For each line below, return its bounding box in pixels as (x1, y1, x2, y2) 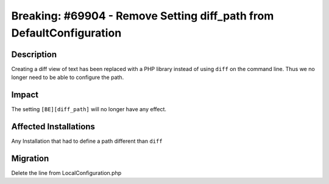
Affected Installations (11, 121, 96, 132)
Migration (11, 153, 49, 163)
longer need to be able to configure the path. (11, 73, 124, 81)
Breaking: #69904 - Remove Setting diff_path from (11, 9, 274, 22)
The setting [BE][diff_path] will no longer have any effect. (11, 106, 167, 113)
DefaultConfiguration (11, 26, 122, 39)
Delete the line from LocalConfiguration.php (11, 169, 122, 176)
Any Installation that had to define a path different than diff (11, 137, 163, 145)
